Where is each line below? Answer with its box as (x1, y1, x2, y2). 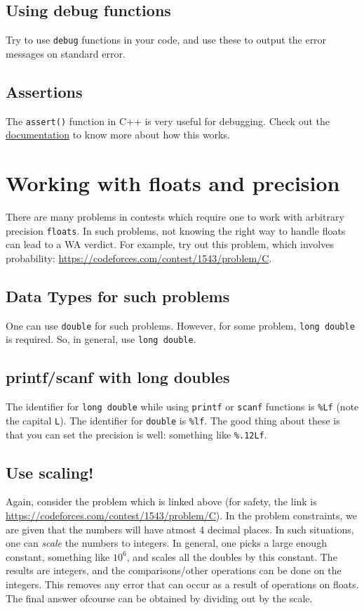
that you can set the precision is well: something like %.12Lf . (6, 427, 267, 441)
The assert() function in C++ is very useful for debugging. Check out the (6, 113, 330, 128)
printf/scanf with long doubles (6, 366, 230, 388)
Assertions (6, 80, 83, 102)
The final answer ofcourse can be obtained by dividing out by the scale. (6, 590, 313, 605)
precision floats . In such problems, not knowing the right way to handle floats (6, 223, 346, 238)
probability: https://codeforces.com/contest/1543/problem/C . (6, 250, 272, 265)
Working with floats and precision (6, 169, 340, 197)
